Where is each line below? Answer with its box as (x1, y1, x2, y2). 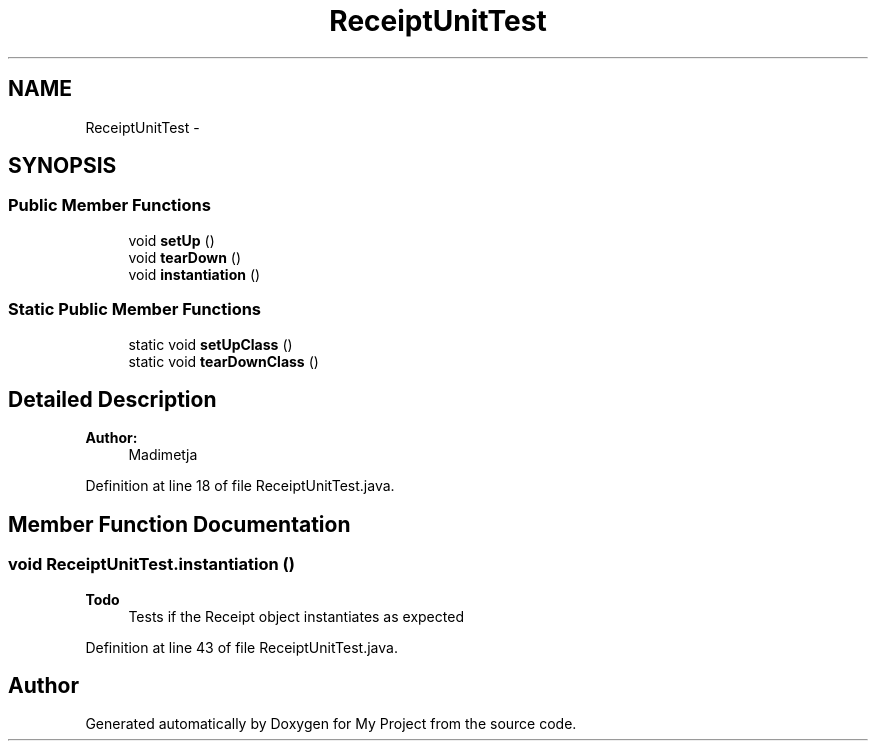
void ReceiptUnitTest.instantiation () (8, 554, 295, 575)
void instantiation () (128, 265, 261, 283)
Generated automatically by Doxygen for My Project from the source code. (85, 715, 577, 733)
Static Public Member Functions (8, 299, 262, 320)
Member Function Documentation (8, 511, 351, 537)
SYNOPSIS (8, 153, 117, 179)
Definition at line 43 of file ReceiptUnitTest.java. (85, 638, 398, 656)
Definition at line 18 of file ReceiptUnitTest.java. (85, 477, 395, 495)
